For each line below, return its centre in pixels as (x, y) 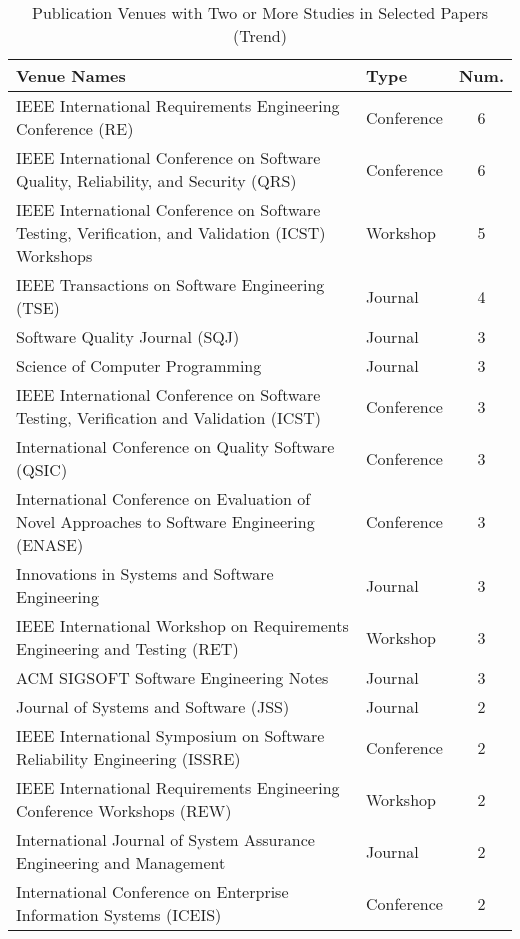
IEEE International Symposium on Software (170, 735)
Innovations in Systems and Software (145, 573)
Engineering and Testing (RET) (127, 648)
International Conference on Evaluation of (163, 498)
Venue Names (71, 75)
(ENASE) (50, 544)
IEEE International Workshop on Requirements (182, 625)
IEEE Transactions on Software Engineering (170, 284)
